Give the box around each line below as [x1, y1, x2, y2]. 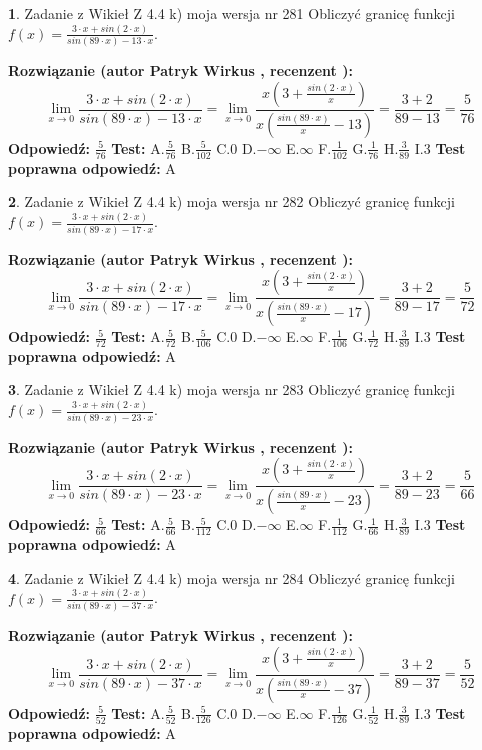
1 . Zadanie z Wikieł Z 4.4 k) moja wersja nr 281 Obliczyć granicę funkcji [8, 3, 455, 23]
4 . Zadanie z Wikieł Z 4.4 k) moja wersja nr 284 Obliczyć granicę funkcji [8, 567, 455, 588]
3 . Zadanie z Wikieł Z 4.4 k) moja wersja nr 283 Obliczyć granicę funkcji [8, 379, 455, 400]
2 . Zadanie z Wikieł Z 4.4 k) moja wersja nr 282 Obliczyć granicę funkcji [8, 191, 455, 212]
